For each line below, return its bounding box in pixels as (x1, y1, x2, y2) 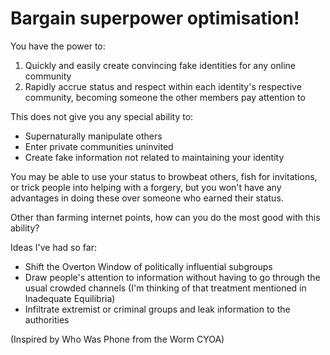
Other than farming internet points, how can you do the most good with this (10, 211, 321, 223)
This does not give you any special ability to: (10, 110, 194, 122)
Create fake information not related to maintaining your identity (24, 151, 285, 163)
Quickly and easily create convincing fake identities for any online (24, 59, 296, 71)
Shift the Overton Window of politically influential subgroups (24, 260, 273, 272)
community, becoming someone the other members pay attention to (24, 91, 306, 103)
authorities (24, 313, 70, 326)
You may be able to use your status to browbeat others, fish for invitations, (10, 170, 318, 182)
